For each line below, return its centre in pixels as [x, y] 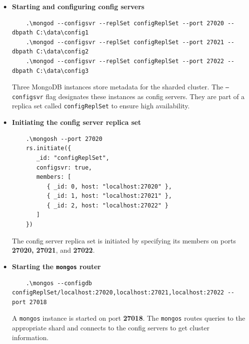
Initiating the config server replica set [76, 122]
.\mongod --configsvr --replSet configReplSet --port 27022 [125, 61]
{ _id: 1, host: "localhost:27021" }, [109, 196]
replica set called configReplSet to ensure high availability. [101, 106]
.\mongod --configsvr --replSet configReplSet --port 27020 [125, 23]
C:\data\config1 [62, 33]
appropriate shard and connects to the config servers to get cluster [111, 327]
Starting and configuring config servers [78, 6]
